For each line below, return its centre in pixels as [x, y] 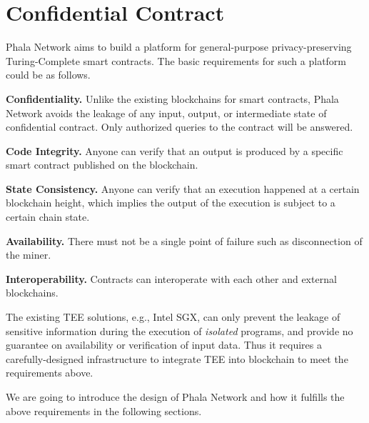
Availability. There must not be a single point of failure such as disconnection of [184, 240]
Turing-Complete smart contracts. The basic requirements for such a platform [176, 60]
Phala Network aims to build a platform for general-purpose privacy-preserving [179, 47]
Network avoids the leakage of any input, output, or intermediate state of [166, 113]
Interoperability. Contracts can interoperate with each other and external [171, 278]
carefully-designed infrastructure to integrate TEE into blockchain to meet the [177, 358]
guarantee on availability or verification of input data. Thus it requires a [164, 345]
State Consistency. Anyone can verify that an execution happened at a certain [183, 188]
